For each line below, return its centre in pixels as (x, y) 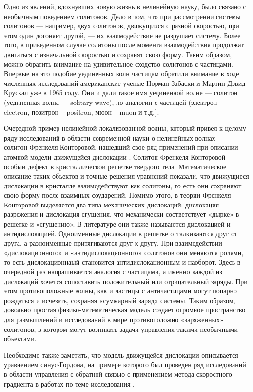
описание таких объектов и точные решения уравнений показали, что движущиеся (126, 176)
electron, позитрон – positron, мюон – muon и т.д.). (82, 112)
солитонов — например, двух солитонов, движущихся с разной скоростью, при (122, 26)
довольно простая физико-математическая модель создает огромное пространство (125, 310)
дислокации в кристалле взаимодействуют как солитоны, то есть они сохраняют (123, 185)
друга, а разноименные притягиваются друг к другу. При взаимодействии (113, 243)
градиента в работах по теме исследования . (69, 383)
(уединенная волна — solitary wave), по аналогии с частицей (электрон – (113, 102)
